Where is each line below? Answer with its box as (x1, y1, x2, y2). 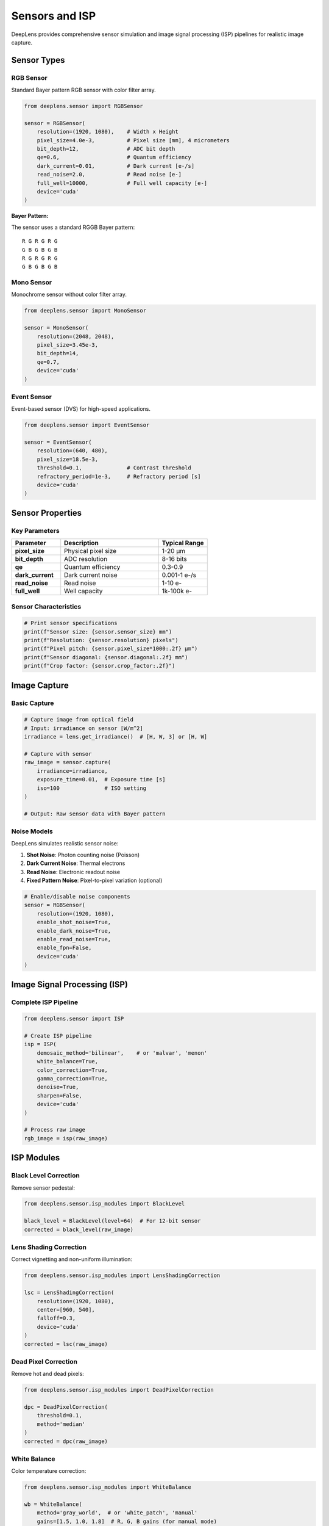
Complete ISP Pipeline (11, 998, 79, 1007)
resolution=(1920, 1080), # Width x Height (37, 128, 179, 136)
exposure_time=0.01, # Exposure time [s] (37, 776, 166, 783)
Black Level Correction (11, 1171, 80, 1180)
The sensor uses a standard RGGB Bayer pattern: (11, 223, 135, 231)
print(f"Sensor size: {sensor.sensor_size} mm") (24, 628, 172, 635)
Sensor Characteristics (11, 602, 82, 610)
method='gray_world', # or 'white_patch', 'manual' (37, 1510, 198, 1516)
